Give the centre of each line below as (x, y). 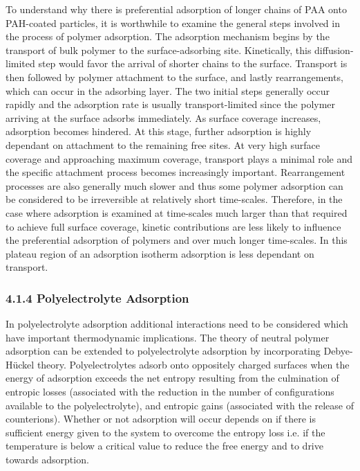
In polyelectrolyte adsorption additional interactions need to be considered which (177, 324)
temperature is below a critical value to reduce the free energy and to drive (164, 446)
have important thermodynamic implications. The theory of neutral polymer (168, 337)
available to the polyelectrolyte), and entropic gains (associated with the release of (180, 405)
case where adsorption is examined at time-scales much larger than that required (177, 212)
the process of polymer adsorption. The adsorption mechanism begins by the (168, 36)
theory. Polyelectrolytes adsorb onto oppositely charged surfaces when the (193, 364)
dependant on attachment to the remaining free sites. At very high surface (163, 144)
